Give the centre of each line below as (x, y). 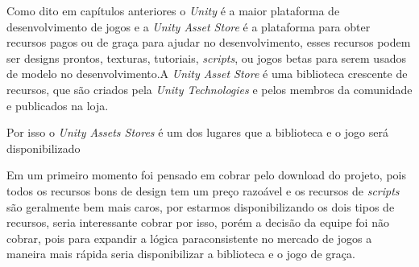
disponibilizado (44, 148)
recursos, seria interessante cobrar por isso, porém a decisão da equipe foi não (198, 222)
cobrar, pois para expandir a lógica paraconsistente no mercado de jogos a (189, 238)
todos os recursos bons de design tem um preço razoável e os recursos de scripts (203, 190)
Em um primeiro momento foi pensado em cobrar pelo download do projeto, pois (207, 175)
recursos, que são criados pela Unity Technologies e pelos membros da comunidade (209, 89)
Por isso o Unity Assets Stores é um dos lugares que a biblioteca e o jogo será (197, 132)
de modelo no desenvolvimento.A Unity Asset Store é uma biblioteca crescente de (207, 74)
